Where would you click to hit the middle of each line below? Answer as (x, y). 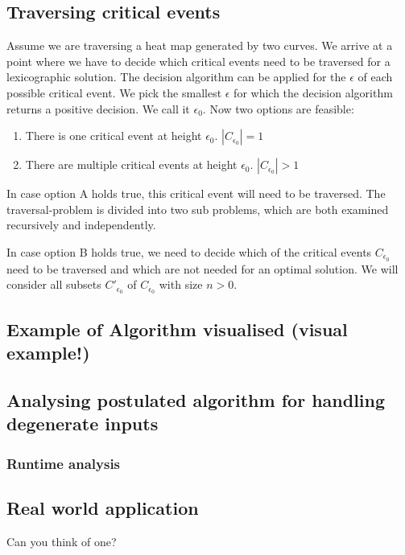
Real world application (103, 507)
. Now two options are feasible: (278, 108)
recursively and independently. (81, 225)
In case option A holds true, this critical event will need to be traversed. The (196, 193)
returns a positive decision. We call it (98, 108)
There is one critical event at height (114, 136)
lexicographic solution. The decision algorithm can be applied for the (176, 77)
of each (375, 77)
